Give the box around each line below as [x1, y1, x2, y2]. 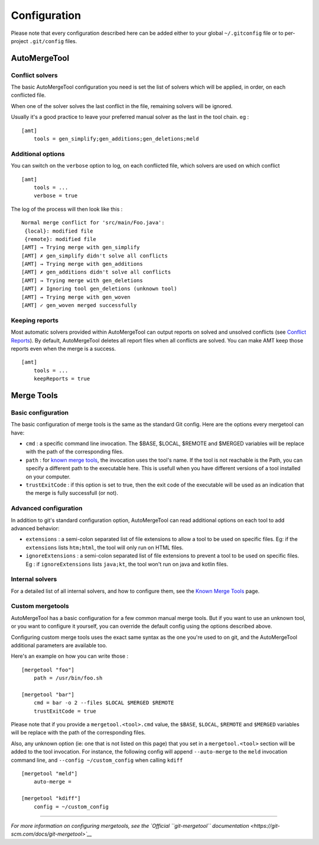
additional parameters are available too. [11, 641, 108, 649]
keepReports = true [33, 376, 90, 382]
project [11, 37, 29, 44]
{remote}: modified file [24, 236, 97, 242]
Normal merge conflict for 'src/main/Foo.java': [21, 219, 165, 226]
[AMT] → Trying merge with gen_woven [21, 293, 131, 301]
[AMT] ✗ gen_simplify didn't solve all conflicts [21, 252, 168, 259]
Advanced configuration [11, 504, 83, 513]
